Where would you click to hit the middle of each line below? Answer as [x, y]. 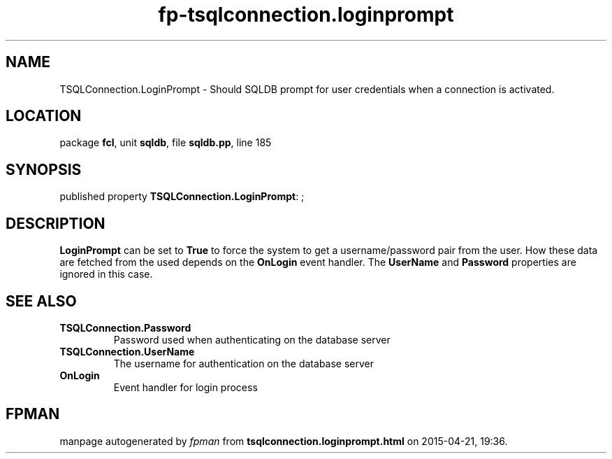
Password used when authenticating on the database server [252, 339]
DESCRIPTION [56, 223]
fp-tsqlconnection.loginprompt [306, 15]
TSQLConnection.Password [125, 327]
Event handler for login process [185, 387]
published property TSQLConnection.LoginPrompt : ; [182, 197]
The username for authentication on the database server [244, 363]
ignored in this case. [106, 274]
